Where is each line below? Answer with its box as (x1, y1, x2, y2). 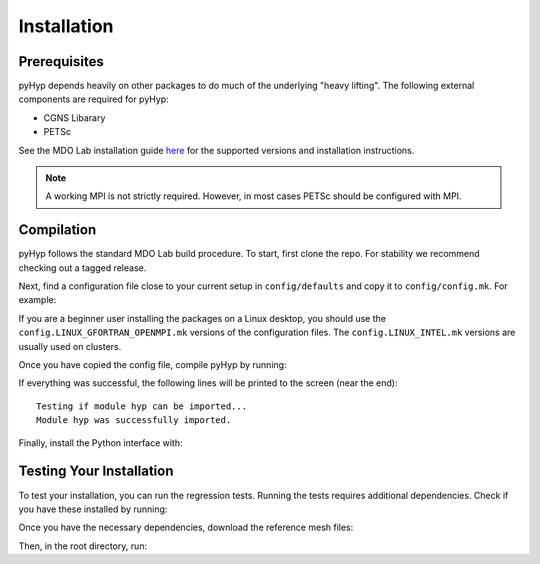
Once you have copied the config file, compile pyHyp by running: (18, 359, 287, 371)
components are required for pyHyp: (18, 93, 169, 105)
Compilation (18, 221, 97, 239)
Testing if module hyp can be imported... (36, 400, 248, 412)
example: (18, 294, 57, 306)
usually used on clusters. (18, 340, 122, 352)
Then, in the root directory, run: (18, 540, 148, 552)
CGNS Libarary (43, 111, 106, 124)
